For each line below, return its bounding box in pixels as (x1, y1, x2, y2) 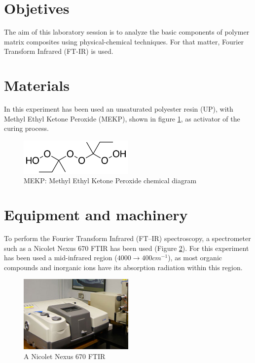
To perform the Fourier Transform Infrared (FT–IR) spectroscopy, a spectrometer (4, 233, 251, 243)
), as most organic (168, 252, 222, 263)
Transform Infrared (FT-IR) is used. (4, 46, 113, 56)
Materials (4, 75, 70, 95)
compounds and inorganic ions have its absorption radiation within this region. (4, 262, 243, 272)
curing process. (4, 123, 49, 133)
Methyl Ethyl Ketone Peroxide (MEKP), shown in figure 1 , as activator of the (4, 113, 240, 123)
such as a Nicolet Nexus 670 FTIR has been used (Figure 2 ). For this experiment (4, 242, 249, 253)
